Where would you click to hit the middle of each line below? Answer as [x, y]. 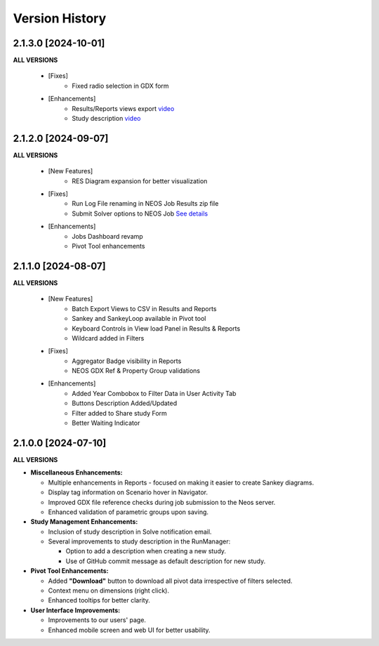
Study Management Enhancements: [84, 522]
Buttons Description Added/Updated [125, 403]
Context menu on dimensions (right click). [109, 591]
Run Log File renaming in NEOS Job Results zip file [145, 204]
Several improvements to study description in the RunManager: [139, 541]
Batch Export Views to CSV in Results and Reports [144, 308]
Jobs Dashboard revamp [107, 236]
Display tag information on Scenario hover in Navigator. [128, 492]
